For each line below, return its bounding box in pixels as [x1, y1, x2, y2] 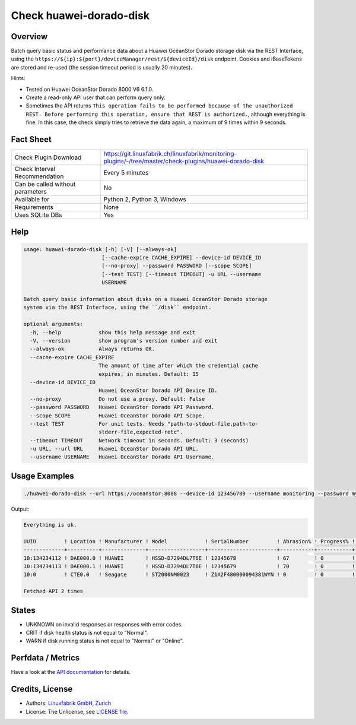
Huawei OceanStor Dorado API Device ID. [98, 387, 218, 394]
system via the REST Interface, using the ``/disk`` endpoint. [23, 304, 212, 311]
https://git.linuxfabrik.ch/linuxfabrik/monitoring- [103, 150, 237, 158]
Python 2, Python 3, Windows [103, 195, 187, 204]
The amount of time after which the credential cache [98, 362, 258, 369]
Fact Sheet [11, 134, 52, 144]
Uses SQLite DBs [14, 211, 62, 219]
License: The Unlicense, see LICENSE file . [26, 708, 129, 715]
